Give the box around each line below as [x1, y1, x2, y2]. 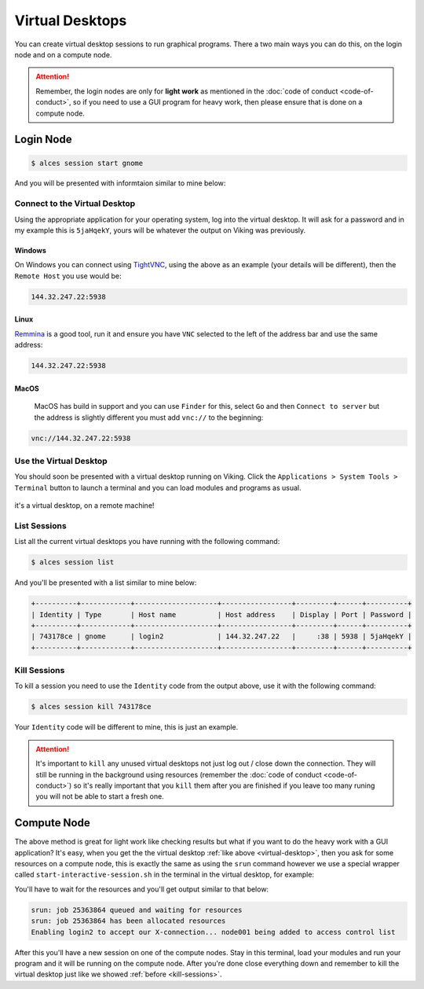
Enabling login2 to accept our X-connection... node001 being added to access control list [31, 928, 396, 936]
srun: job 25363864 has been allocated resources [31, 917, 226, 925]
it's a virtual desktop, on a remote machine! [14, 501, 155, 510]
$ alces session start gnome [31, 158, 144, 167]
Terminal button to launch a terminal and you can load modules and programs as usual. [14, 483, 302, 492]
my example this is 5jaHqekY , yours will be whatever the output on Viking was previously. [14, 226, 306, 235]
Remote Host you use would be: [14, 271, 122, 281]
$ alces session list [31, 558, 115, 567]
